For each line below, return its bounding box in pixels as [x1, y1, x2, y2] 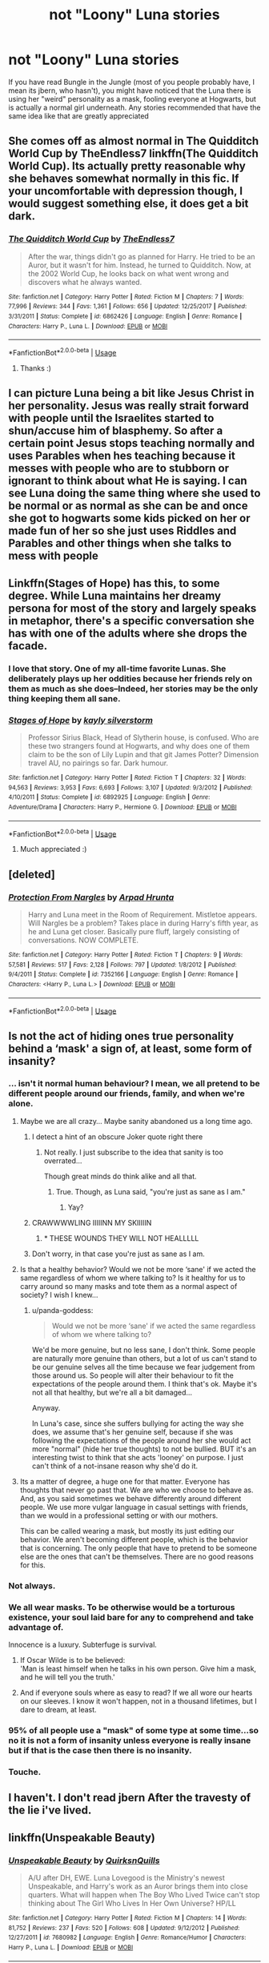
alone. [8, 1098, 34, 1110]
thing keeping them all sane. [8, 692, 121, 704]
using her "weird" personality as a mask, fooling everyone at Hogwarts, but [8, 94, 256, 103]
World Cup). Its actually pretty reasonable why [8, 159, 246, 173]
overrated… [43, 1155, 82, 1166]
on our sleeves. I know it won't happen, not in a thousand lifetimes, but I [19, 1696, 258, 1706]
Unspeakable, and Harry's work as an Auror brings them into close [27, 1881, 248, 1891]
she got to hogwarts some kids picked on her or [8, 512, 251, 525]
